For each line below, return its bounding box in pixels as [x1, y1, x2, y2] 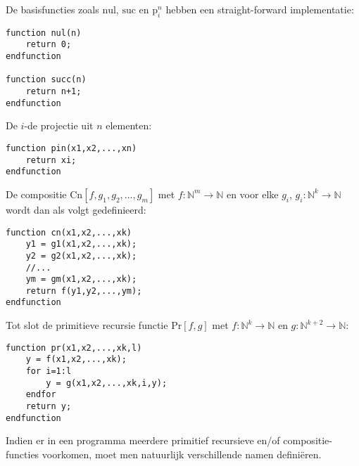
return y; [25, 401, 72, 412]
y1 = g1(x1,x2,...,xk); [25, 239, 137, 250]
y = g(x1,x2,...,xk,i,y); [46, 377, 168, 388]
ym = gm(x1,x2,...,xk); [25, 274, 137, 285]
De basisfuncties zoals [6, 2, 99, 16]
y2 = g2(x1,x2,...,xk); [25, 250, 137, 261]
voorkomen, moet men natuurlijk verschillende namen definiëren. [42, 446, 322, 461]
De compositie [6, 186, 67, 201]
